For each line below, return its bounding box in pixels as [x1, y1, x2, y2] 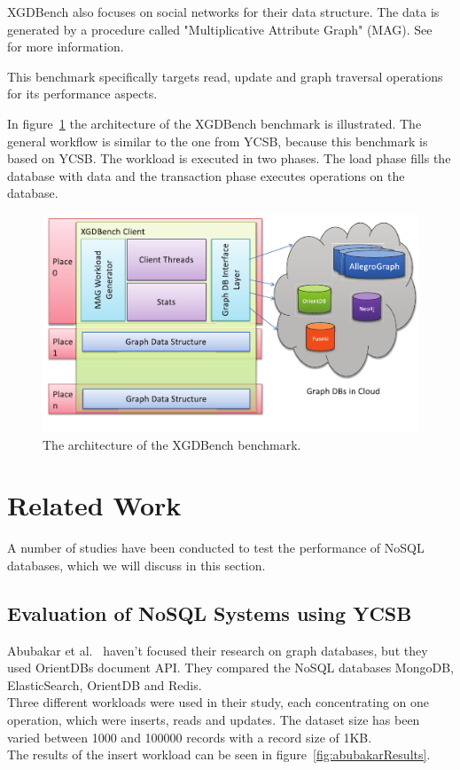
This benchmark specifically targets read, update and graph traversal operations [7, 67, 443, 85]
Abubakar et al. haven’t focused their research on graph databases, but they [7, 640, 428, 659]
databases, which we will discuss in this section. [7, 555, 266, 574]
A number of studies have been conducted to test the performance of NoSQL [7, 538, 425, 557]
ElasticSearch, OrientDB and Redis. [7, 675, 202, 694]
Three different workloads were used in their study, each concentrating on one [7, 693, 430, 711]
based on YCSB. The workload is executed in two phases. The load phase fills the [7, 149, 451, 168]
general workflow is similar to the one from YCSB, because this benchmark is [7, 131, 428, 150]
